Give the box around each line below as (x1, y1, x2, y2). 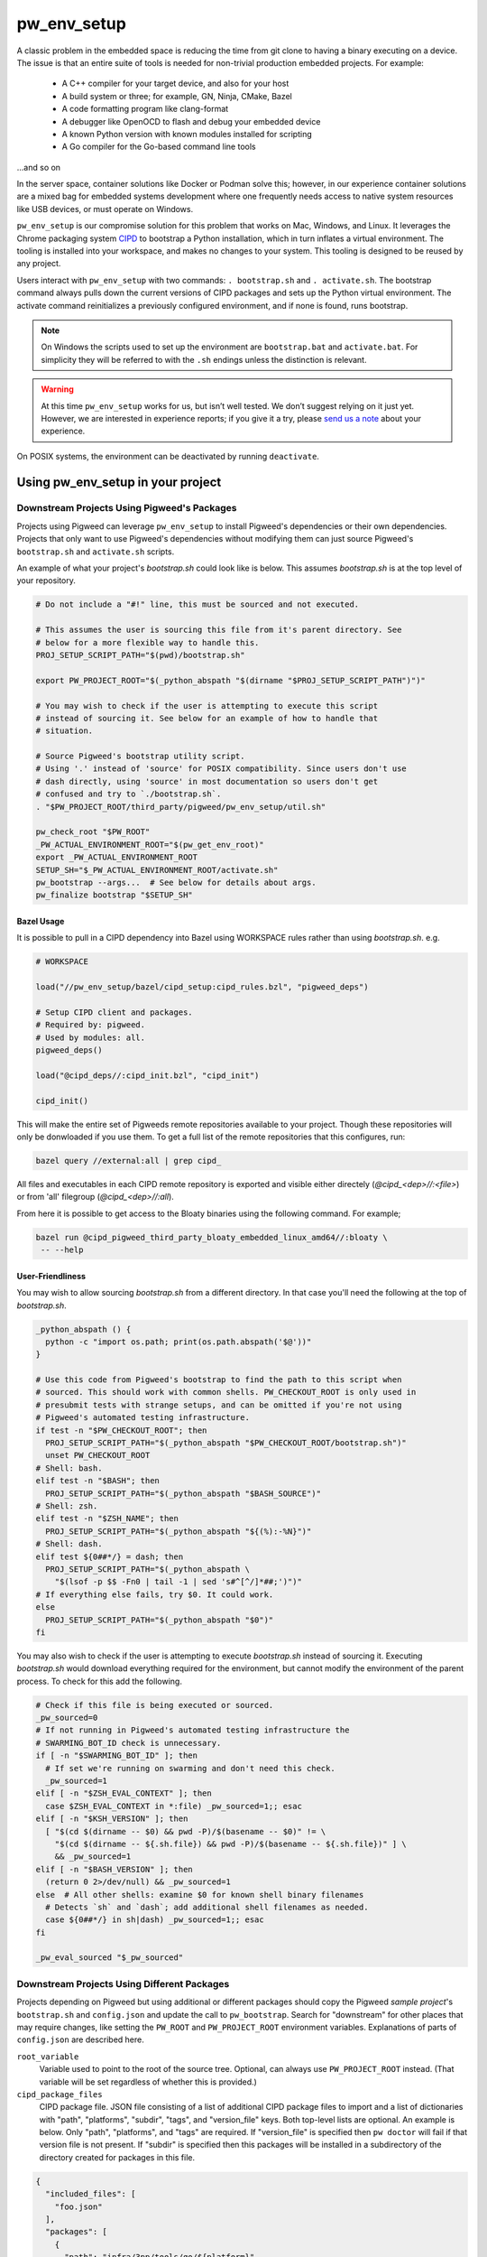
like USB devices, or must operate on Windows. (16, 203, 194, 214)
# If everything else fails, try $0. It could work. (35, 1589, 274, 1600)
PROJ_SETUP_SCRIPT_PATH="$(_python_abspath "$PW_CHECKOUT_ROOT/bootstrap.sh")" (45, 1438, 408, 1448)
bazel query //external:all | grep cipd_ (35, 1156, 222, 1166)
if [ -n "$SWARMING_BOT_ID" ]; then (35, 1751, 198, 1760)
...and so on (16, 162, 61, 172)
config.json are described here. (16, 2034, 144, 2045)
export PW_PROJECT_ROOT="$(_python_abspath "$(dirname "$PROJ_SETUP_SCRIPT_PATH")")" (35, 675, 426, 685)
